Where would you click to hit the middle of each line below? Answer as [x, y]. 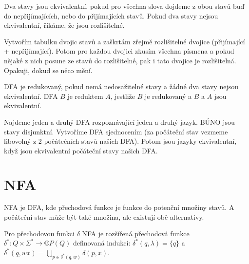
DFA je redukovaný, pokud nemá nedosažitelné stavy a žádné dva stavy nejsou [121, 86]
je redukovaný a [168, 96]
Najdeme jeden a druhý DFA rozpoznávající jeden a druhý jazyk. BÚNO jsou [119, 122]
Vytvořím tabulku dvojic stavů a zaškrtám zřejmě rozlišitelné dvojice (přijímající [124, 41]
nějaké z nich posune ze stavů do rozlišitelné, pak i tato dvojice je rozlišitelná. [120, 60]
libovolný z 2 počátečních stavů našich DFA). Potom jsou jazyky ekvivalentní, [120, 141]
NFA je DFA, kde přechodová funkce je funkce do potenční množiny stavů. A [119, 207]
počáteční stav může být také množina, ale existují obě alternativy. [104, 217]
